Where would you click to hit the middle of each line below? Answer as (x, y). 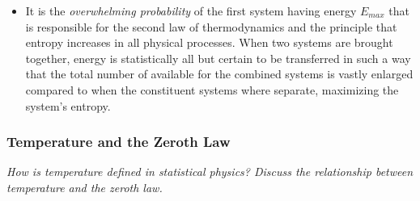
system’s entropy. (68, 105)
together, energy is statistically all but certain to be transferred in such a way (218, 58)
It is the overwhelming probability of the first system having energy (191, 10)
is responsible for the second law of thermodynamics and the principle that (211, 26)
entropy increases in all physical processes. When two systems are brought (209, 42)
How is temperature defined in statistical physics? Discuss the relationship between (210, 172)
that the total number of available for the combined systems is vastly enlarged (219, 74)
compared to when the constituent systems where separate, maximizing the (212, 89)
